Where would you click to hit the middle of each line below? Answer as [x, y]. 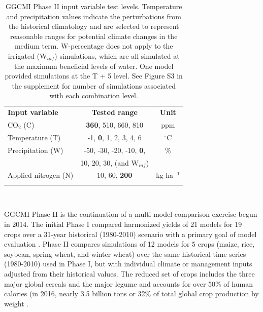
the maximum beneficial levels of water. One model [94, 66]
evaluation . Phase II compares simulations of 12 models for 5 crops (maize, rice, [129, 244]
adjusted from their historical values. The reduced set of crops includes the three [129, 273]
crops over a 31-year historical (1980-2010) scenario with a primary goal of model [130, 234]
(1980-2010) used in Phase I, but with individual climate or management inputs [128, 264]
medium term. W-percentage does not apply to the [94, 46]
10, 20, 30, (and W [109, 162]
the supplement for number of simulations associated [94, 85]
